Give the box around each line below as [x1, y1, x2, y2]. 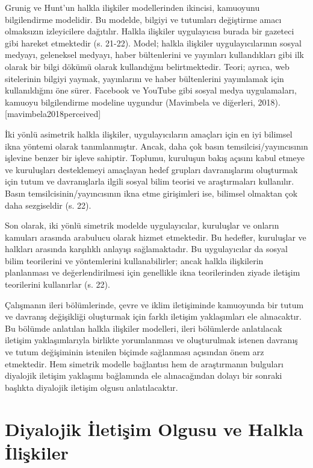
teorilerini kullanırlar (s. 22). [5, 278, 110, 291]
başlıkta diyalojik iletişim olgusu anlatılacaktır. [5, 381, 178, 393]
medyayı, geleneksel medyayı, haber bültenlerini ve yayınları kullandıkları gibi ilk [5, 48, 304, 61]
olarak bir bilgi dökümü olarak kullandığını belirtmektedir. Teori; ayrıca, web [5, 60, 290, 72]
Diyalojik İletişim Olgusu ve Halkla [5, 416, 303, 441]
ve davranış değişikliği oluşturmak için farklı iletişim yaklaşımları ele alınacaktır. [5, 310, 302, 323]
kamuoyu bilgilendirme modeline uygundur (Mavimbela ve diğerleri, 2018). [5, 95, 280, 108]
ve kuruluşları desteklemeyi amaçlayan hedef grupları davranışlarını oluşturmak [5, 163, 298, 175]
